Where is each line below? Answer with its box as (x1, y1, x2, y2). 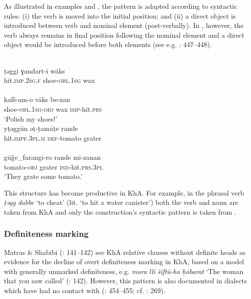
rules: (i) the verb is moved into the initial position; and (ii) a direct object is (4, 10, 236, 21)
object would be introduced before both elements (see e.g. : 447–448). (4, 39, 212, 50)
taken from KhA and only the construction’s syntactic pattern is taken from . (4, 206, 236, 217)
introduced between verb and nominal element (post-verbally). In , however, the (4, 20, 244, 30)
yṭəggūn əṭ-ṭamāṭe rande (4, 123, 78, 133)
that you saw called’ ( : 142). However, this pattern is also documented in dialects (4, 275, 247, 286)
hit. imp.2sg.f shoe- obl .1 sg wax (4, 75, 95, 85)
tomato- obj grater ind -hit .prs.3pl (4, 161, 103, 172)
